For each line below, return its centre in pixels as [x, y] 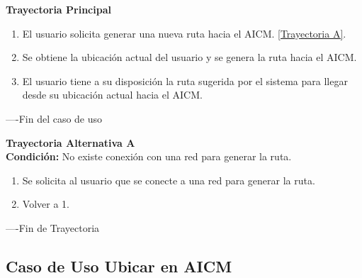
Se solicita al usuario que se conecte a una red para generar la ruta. [169, 180]
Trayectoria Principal [58, 9]
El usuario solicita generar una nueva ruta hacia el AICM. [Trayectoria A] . [184, 33]
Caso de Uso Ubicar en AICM [119, 266]
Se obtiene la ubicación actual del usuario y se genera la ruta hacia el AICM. [190, 57]
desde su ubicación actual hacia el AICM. [112, 95]
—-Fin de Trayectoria [53, 227]
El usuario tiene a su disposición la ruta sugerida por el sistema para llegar [185, 80]
